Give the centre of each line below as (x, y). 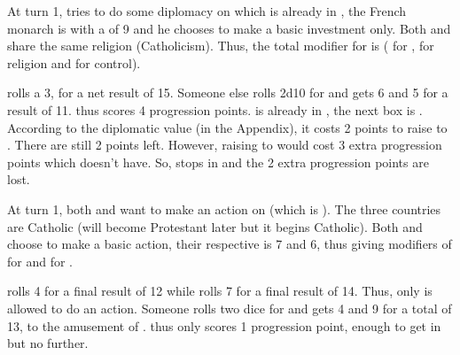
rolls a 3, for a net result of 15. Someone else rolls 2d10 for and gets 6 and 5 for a (228, 93)
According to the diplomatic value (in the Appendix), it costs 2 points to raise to (227, 127)
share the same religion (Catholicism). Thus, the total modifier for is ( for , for (221, 46)
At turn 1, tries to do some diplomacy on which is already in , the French (207, 11)
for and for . (40, 261)
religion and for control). (74, 62)
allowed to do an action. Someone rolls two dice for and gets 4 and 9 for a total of (230, 308)
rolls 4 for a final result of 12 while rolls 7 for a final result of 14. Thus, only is (220, 291)
